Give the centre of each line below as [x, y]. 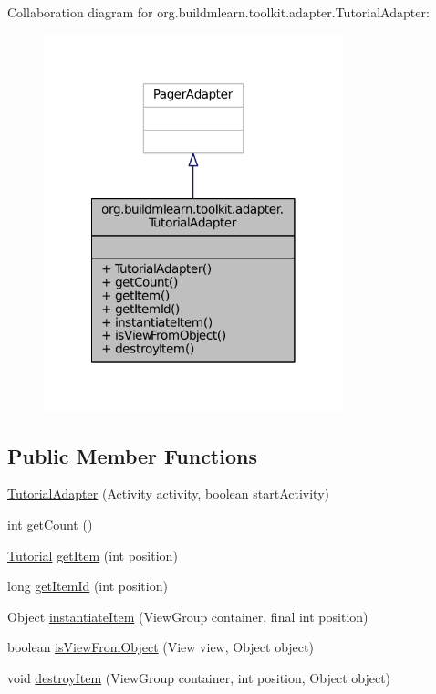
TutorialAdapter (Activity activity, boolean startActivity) [168, 494]
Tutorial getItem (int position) [93, 555]
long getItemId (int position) [88, 586]
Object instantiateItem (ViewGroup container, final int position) [188, 616]
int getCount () [50, 525]
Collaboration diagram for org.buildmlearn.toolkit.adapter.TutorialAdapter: [218, 12]
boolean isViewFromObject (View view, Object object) [161, 647]
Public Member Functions [132, 455]
